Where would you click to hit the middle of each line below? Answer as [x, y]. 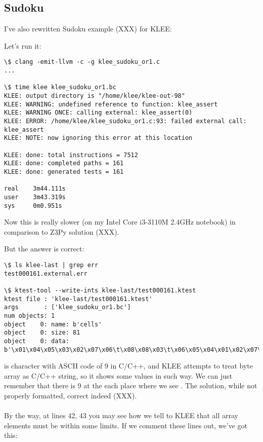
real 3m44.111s [35, 189]
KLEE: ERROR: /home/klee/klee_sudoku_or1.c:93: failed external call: [125, 121]
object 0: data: [37, 341]
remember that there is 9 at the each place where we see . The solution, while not [131, 385]
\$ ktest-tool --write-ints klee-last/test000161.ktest [100, 290]
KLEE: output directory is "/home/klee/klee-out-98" [95, 96]
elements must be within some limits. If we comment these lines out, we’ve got [126, 425]
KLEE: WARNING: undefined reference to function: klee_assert [111, 104]
